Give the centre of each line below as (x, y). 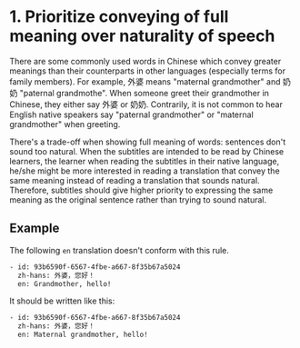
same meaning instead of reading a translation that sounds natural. (135, 180)
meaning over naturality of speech (142, 36)
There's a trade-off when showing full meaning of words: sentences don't (148, 142)
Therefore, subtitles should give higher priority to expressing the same (141, 190)
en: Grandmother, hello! (65, 283)
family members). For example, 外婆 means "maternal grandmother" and (145, 81)
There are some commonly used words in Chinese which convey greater (145, 61)
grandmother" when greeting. (65, 124)
